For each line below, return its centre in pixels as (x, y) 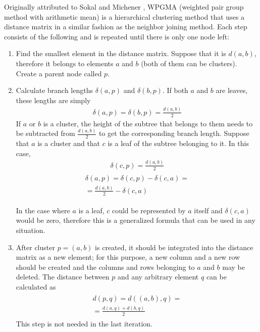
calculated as (36, 287)
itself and (208, 210)
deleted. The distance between (63, 277)
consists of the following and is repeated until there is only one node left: (117, 36)
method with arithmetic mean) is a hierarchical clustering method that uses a (124, 16)
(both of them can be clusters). (189, 63)
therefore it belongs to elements (65, 63)
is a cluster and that (69, 143)
